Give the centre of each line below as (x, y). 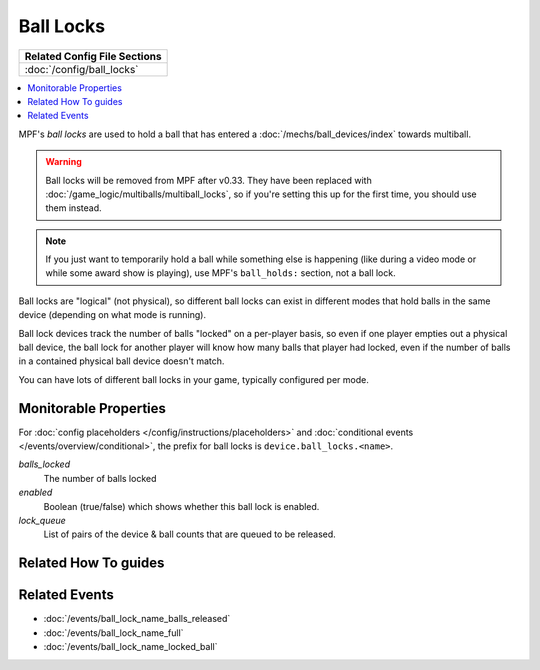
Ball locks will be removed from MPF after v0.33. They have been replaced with (208, 180)
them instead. (73, 208)
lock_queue (42, 521)
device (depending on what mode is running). (112, 315)
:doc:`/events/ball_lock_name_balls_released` (137, 619)
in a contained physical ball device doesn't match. (121, 361)
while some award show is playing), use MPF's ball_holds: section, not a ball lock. (220, 273)
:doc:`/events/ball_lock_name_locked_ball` (130, 647)
